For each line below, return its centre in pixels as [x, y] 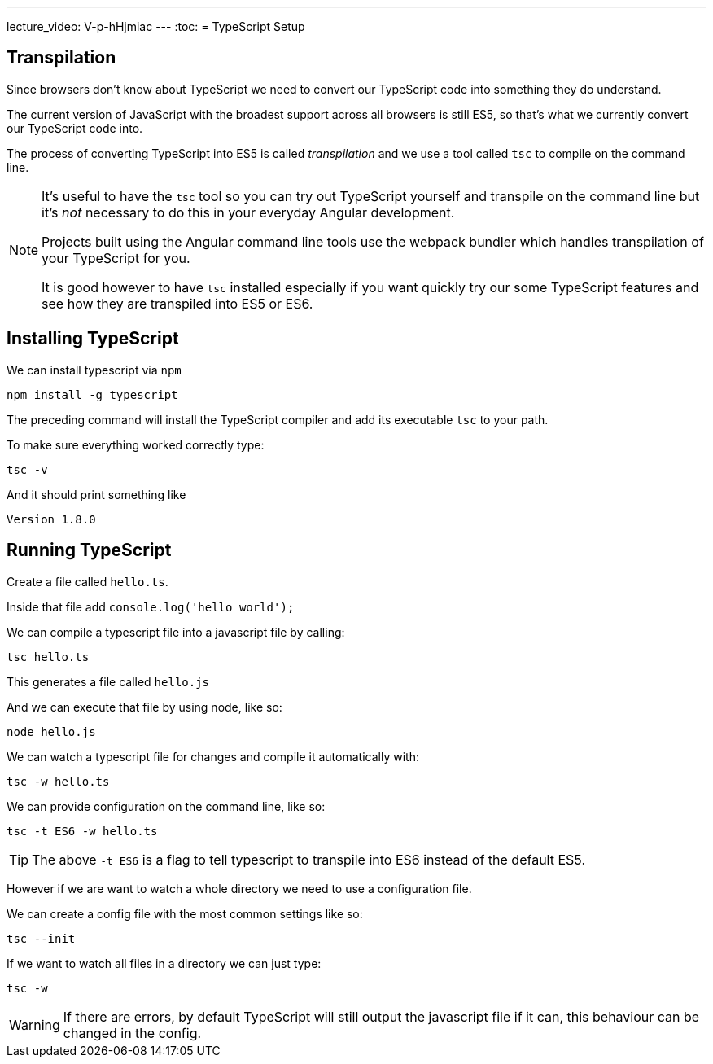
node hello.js [51, 731]
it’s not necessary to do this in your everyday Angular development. [248, 212]
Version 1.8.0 [51, 519]
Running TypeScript [89, 550]
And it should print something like [96, 494]
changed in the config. [132, 1033]
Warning [35, 1025]
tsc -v [27, 469]
